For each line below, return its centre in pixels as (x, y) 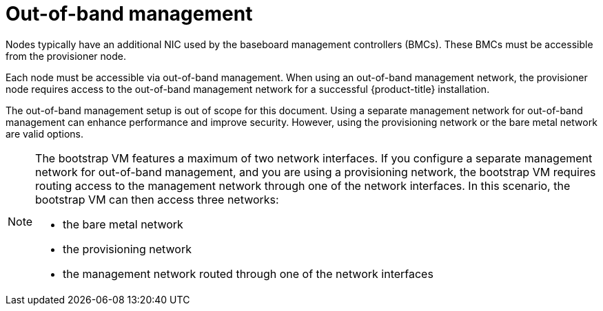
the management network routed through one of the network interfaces (248, 274)
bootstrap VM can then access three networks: (157, 199)
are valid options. (44, 133)
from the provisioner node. (66, 56)
